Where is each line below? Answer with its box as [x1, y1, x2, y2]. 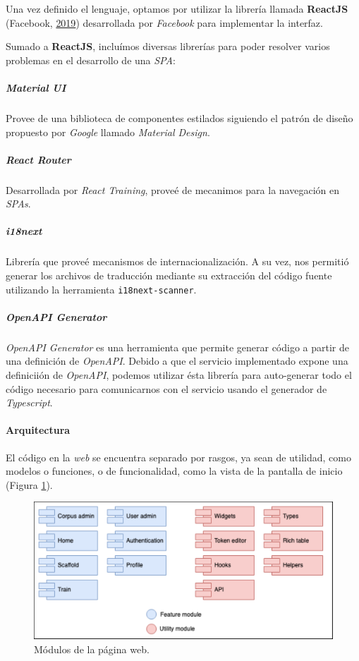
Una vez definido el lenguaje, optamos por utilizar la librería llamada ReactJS [6, 1, 348, 16]
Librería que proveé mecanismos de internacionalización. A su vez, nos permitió [6, 254, 349, 269]
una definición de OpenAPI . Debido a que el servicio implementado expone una [6, 353, 348, 368]
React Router [6, 152, 71, 166]
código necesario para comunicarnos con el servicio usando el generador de [6, 381, 327, 396]
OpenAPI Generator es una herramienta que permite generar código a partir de [6, 339, 350, 354]
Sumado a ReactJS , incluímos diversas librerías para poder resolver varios [6, 39, 330, 54]
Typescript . [6, 395, 53, 410]
